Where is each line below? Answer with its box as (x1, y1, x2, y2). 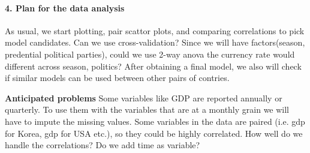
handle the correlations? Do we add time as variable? (5, 139, 200, 151)
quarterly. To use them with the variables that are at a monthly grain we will (5, 103, 290, 116)
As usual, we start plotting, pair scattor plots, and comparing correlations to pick (5, 24, 305, 37)
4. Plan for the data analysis (5, 1, 125, 14)
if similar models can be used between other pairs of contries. (5, 71, 230, 84)
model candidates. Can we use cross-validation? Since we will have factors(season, (5, 36, 305, 49)
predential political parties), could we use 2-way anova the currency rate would (5, 47, 295, 60)
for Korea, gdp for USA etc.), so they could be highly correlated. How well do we (5, 127, 303, 139)
